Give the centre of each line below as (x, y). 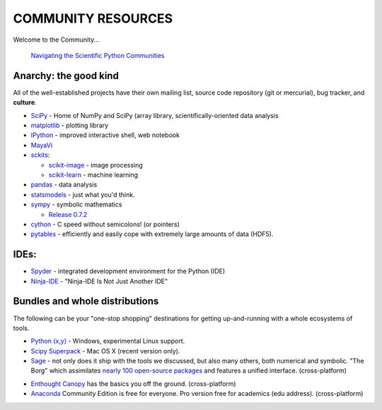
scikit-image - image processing (95, 165)
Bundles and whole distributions (86, 301)
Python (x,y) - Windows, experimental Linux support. (108, 341)
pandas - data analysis (64, 184)
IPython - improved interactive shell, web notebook (105, 135)
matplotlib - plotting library (70, 125)
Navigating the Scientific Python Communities (98, 55)
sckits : (40, 155)
